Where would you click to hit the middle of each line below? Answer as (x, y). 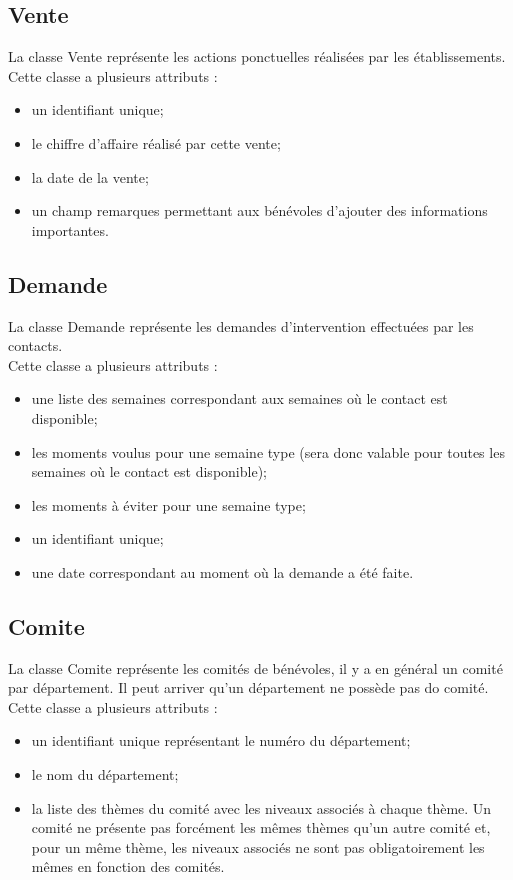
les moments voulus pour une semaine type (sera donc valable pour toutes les (268, 451)
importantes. (70, 229)
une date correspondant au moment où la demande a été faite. (222, 571)
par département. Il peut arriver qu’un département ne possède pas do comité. (248, 687)
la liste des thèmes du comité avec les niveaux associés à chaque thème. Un (261, 807)
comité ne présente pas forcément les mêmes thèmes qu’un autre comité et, (261, 827)
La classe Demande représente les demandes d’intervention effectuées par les (241, 325)
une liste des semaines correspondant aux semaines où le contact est (239, 398)
